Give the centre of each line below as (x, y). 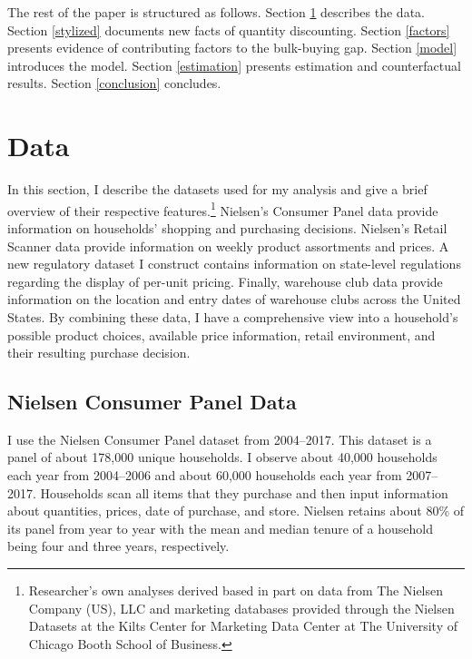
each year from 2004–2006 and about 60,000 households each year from (205, 475)
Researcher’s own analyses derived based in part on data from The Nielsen (236, 590)
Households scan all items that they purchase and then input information (244, 492)
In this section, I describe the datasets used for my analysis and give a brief (217, 189)
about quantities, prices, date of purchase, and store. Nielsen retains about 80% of (236, 511)
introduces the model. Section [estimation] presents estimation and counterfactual (234, 65)
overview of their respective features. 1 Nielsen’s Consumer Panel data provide (223, 209)
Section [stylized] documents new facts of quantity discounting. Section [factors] (229, 30)
